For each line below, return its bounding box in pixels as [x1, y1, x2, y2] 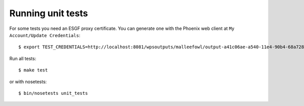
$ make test [18, 67, 48, 73]
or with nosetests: [9, 79, 47, 85]
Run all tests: [9, 55, 36, 61]
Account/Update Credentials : [9, 32, 81, 38]
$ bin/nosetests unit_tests [18, 90, 88, 96]
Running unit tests [9, 8, 88, 19]
